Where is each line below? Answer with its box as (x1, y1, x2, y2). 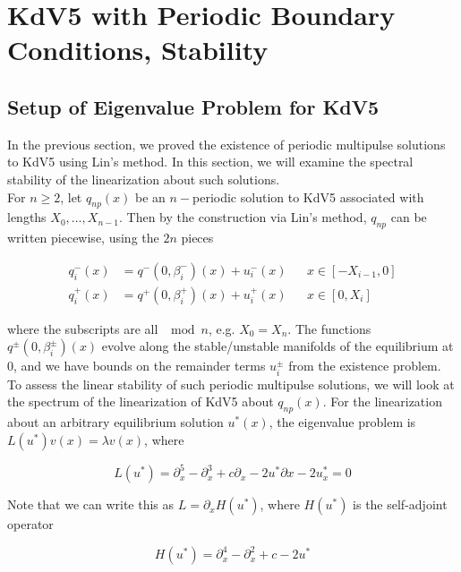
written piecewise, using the (7, 228, 159, 247)
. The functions (287, 319, 371, 337)
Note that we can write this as (7, 495, 175, 514)
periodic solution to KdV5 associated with (192, 187, 424, 206)
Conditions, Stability (7, 31, 269, 68)
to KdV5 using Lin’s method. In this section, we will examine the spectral (7, 152, 414, 171)
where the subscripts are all (7, 319, 158, 337)
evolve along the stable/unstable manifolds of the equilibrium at (101, 337, 454, 355)
